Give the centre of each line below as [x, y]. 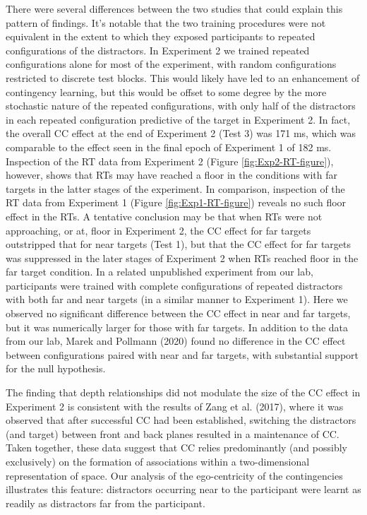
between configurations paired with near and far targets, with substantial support [182, 354]
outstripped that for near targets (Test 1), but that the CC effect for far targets [179, 244]
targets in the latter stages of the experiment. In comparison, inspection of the [175, 188]
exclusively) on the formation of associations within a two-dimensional [158, 461]
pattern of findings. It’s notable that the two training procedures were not [166, 22]
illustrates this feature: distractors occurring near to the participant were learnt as [183, 489]
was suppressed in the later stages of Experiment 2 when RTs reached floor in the [182, 257]
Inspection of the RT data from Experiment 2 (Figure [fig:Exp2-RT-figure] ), [170, 161]
